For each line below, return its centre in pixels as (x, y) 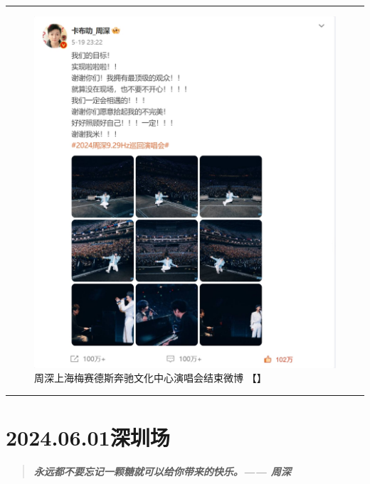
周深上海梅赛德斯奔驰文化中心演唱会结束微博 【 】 (150, 378)
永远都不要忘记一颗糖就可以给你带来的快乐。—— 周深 (162, 471)
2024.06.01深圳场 (88, 437)
